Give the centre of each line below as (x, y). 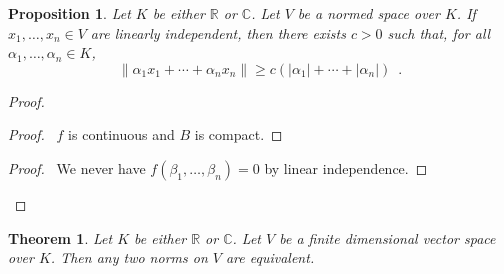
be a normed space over (368, 13)
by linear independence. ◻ (346, 167)
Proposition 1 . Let (69, 13)
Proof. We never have (77, 167)
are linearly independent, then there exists (218, 32)
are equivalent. (270, 257)
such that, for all (439, 32)
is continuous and (121, 134)
